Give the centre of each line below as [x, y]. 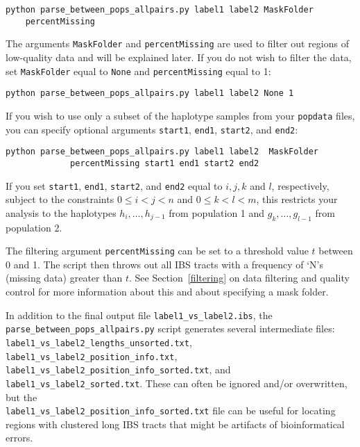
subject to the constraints [60, 199]
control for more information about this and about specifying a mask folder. [167, 291]
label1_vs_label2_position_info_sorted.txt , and [118, 369]
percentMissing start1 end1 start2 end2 [165, 163]
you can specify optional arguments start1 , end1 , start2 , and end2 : [152, 129]
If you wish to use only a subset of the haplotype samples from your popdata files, [180, 115]
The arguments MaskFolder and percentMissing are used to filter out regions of [177, 43]
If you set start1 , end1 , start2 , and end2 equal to [114, 185]
